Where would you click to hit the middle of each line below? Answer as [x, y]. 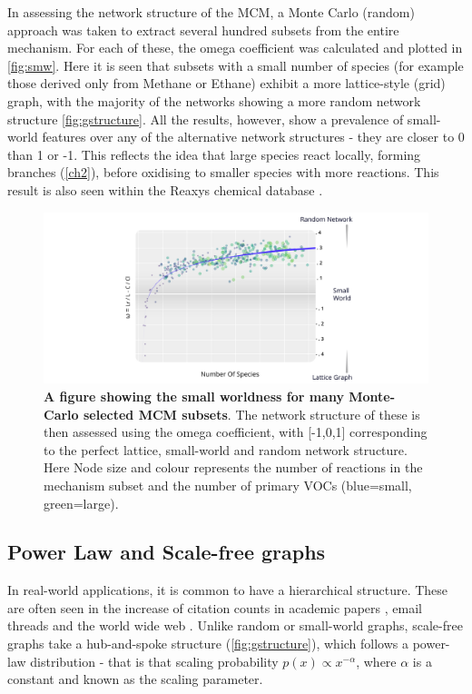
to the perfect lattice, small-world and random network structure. [226, 449]
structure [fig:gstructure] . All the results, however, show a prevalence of [206, 119]
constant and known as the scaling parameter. [135, 679]
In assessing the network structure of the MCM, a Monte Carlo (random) [211, 12]
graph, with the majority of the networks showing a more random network [214, 100]
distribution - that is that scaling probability [154, 661]
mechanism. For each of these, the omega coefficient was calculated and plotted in [235, 48]
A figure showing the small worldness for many [194, 396]
